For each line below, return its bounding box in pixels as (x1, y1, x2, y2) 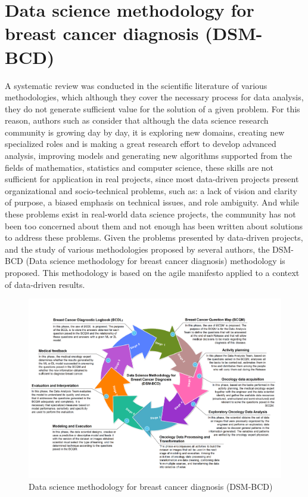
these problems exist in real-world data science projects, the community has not (5, 208, 296, 220)
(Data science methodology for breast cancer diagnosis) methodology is (26, 254, 285, 267)
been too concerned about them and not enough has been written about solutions (5, 219, 303, 232)
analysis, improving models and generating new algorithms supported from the (5, 149, 293, 162)
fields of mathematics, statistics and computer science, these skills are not (5, 161, 274, 173)
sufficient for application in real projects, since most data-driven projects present (5, 173, 299, 185)
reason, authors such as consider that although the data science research (5, 114, 269, 127)
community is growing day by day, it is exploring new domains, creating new (5, 125, 285, 138)
